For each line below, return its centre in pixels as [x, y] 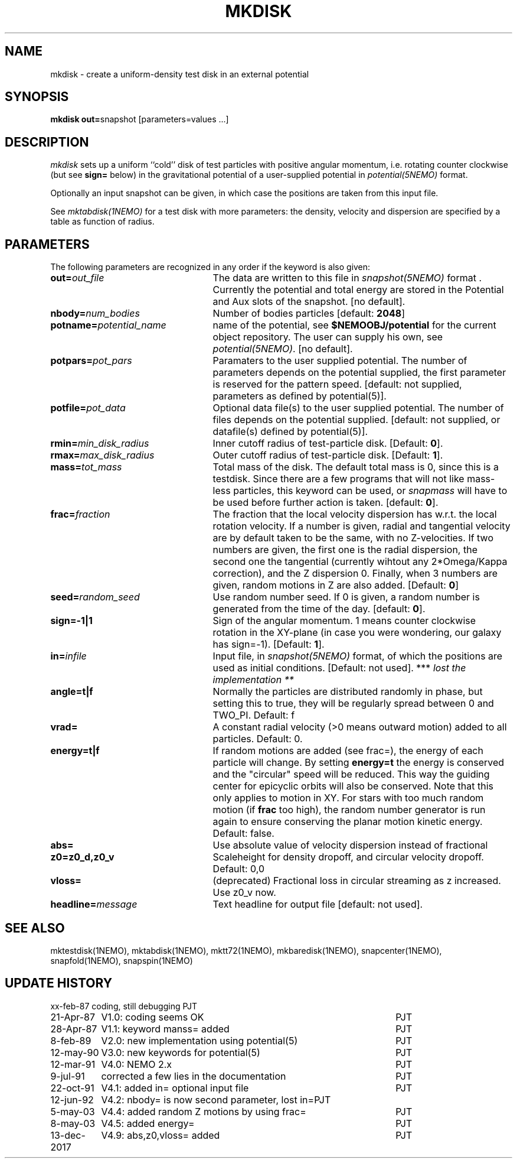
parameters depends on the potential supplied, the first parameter [359, 373]
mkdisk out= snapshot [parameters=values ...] [140, 119]
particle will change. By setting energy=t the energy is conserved [359, 763]
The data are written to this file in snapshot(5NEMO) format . [347, 278]
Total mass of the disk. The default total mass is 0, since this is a [356, 467]
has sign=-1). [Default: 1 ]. [269, 644]
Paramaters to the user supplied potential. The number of [340, 361]
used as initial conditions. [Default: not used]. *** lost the [339, 668]
